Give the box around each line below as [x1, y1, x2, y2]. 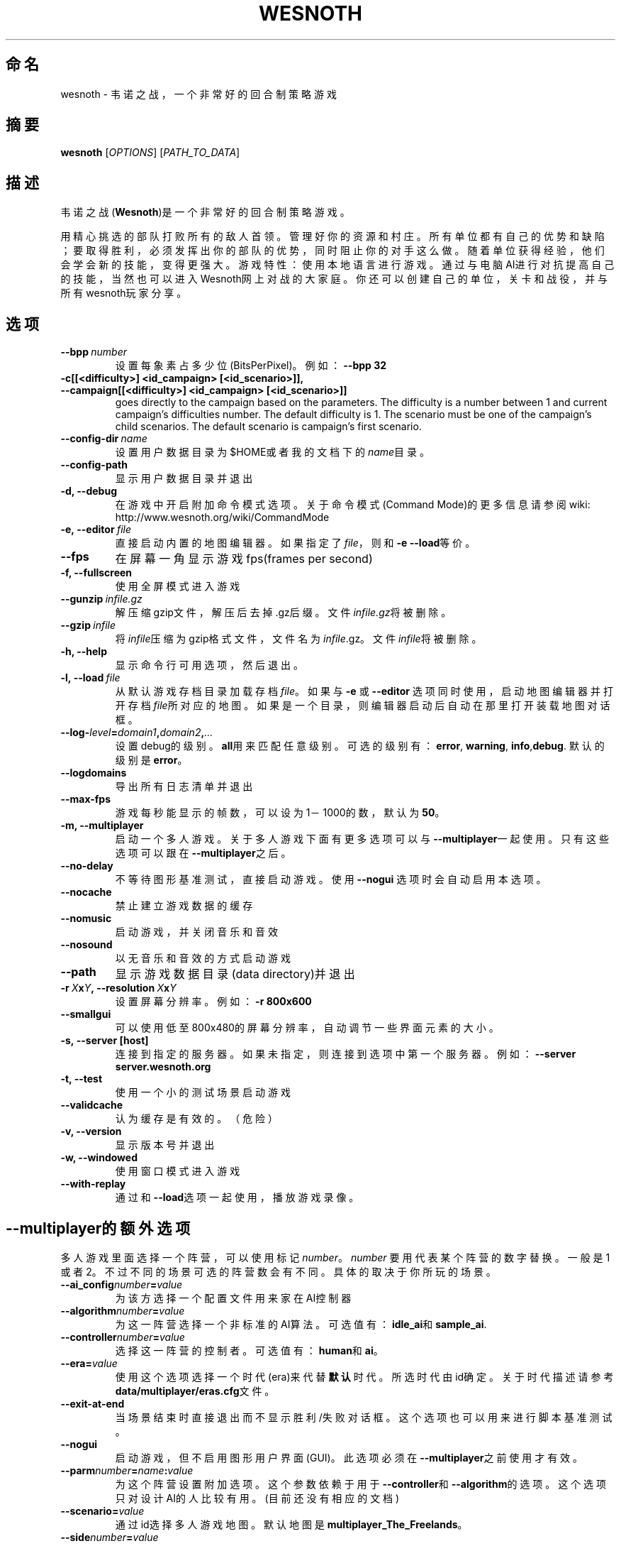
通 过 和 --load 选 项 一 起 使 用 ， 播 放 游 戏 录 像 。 [115, 1191, 359, 1204]
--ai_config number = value [60, 1278, 183, 1290]
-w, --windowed [60, 1151, 138, 1164]
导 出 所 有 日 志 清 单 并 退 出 [115, 780, 253, 793]
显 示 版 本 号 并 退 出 [115, 1139, 215, 1151]
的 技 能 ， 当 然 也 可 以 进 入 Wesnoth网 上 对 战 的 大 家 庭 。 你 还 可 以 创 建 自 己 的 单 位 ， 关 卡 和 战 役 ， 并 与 [60, 273, 608, 285]
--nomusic [60, 912, 112, 925]
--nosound [60, 938, 113, 951]
